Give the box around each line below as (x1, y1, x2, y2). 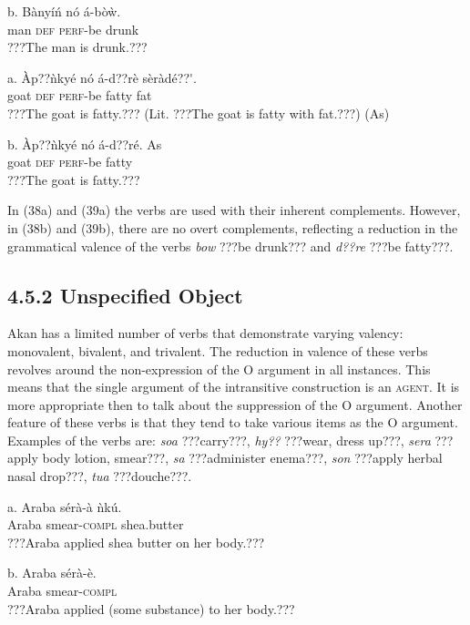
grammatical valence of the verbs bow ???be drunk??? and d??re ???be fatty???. (7, 236, 454, 255)
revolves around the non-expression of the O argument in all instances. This (7, 359, 431, 378)
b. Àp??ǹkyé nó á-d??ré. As (7, 134, 162, 153)
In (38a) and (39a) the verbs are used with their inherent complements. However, (7, 200, 461, 220)
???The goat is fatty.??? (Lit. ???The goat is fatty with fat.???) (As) (7, 103, 390, 122)
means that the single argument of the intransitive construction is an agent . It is (7, 377, 460, 396)
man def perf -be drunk (7, 19, 139, 38)
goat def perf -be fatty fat (7, 86, 152, 105)
